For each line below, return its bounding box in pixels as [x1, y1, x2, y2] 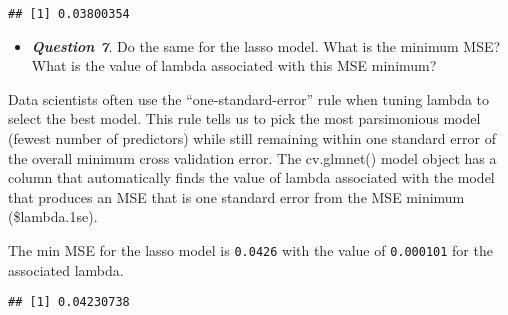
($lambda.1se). [8, 206, 98, 227]
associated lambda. [8, 259, 124, 280]
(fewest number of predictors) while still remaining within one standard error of [8, 128, 496, 149]
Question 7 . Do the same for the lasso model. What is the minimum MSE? [31, 35, 501, 56]
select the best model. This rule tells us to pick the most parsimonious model [8, 108, 481, 129]
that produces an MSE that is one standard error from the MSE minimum [8, 186, 465, 207]
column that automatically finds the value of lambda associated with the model [8, 167, 495, 188]
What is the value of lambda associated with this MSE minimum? [31, 55, 437, 76]
